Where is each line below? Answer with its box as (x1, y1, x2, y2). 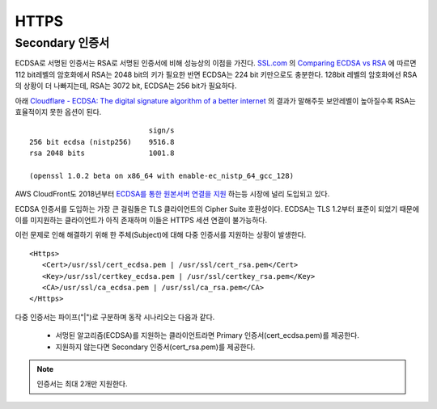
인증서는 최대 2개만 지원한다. (36, 379, 128, 389)
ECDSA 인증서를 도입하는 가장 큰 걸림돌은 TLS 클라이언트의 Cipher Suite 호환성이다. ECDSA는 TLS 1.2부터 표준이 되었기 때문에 (15, 204, 420, 213)
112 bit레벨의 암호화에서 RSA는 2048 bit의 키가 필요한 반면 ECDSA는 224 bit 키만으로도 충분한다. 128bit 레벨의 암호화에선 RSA (15, 70, 418, 79)
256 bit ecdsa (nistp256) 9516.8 (29, 137, 175, 146)
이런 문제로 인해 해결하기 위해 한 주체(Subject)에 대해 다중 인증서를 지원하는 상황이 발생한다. (15, 230, 307, 240)
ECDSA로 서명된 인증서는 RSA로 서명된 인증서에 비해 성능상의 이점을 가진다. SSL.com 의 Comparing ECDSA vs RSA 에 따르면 (15, 58, 417, 68)
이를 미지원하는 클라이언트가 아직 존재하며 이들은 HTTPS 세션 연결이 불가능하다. (15, 215, 268, 226)
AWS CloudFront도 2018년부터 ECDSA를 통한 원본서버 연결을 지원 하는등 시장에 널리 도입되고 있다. (15, 189, 330, 199)
